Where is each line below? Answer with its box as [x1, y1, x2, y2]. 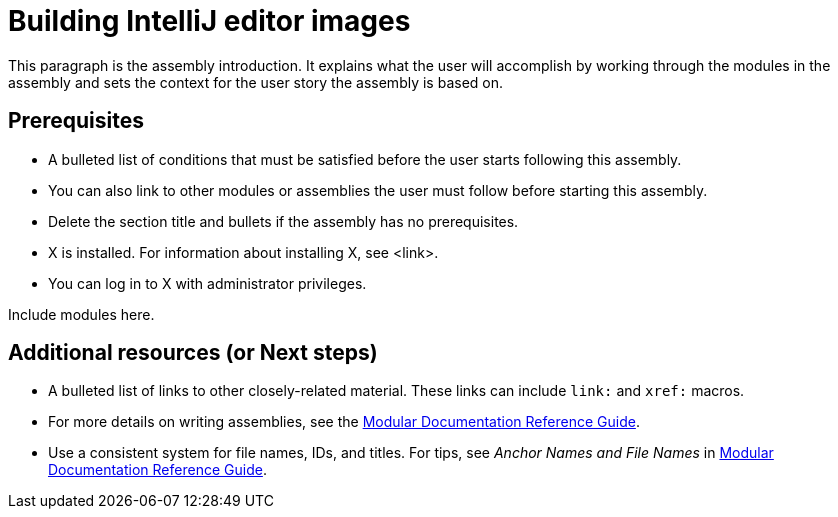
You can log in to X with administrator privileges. [48, 274, 367, 292]
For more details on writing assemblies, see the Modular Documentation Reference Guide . [48, 413, 640, 431]
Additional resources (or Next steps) [8, 340, 378, 366]
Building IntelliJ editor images [8, 4, 411, 38]
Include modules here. [8, 305, 155, 323]
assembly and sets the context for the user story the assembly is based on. [8, 73, 504, 91]
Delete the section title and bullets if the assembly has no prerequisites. [48, 212, 519, 230]
